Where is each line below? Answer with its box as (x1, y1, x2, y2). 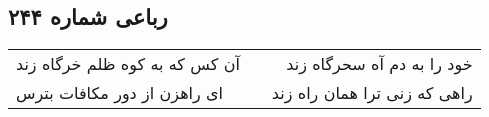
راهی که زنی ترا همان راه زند (271, 81, 473, 105)
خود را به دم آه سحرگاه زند (286, 52, 473, 76)
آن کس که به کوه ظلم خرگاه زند (16, 52, 240, 76)
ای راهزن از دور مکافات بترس (16, 81, 224, 105)
